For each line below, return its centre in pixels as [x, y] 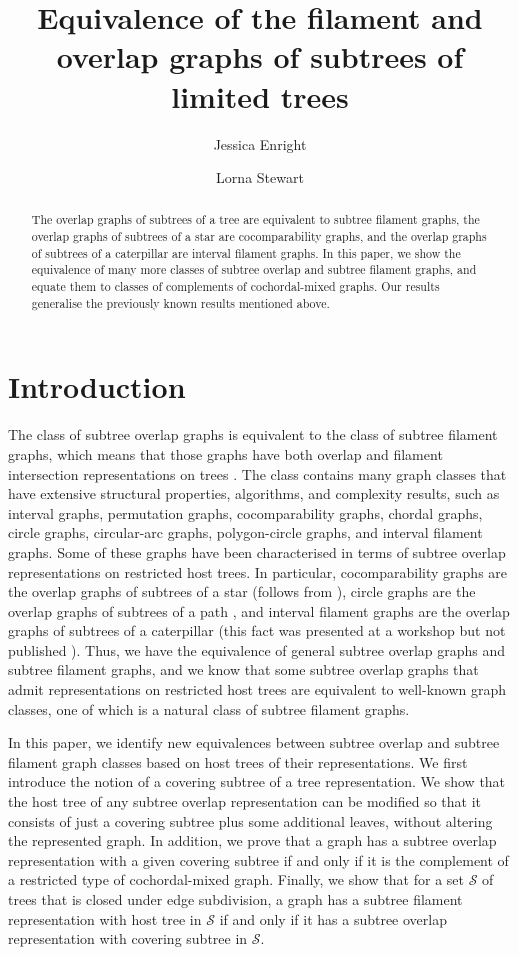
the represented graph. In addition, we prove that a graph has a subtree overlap [252, 840]
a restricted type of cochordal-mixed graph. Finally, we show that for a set [236, 879]
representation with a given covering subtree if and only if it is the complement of [258, 859]
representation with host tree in [105, 918]
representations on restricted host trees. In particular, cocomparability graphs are [258, 571]
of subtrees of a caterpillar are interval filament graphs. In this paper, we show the [246, 252]
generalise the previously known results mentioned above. [180, 302]
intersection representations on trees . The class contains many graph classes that [257, 473]
